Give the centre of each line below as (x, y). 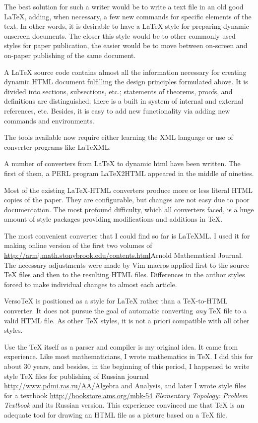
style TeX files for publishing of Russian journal (76, 376)
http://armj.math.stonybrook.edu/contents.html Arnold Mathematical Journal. (124, 255)
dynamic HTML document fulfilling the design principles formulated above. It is (126, 82)
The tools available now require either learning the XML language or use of (119, 137)
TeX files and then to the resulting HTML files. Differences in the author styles (125, 274)
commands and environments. (49, 120)
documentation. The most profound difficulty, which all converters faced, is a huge (129, 209)
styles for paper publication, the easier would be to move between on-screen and (126, 45)
